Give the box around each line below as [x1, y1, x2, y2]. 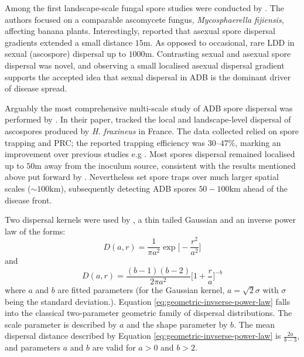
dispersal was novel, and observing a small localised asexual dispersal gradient [5, 59, 285, 71]
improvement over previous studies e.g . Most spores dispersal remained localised [5, 148, 295, 160]
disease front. [5, 193, 52, 206]
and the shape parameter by [127, 318, 228, 330]
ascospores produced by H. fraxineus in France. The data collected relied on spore [5, 124, 299, 137]
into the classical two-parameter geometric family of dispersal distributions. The [5, 307, 292, 319]
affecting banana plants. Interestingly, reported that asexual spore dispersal [5, 25, 275, 37]
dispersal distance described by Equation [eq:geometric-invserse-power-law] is [5, 329, 281, 342]
